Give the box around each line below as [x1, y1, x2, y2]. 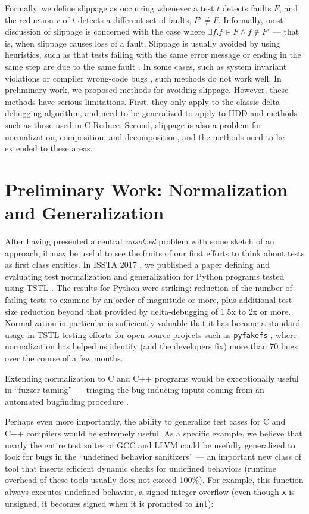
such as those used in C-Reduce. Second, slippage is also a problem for [5, 118, 262, 131]
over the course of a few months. [5, 352, 123, 364]
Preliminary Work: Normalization [5, 177, 288, 201]
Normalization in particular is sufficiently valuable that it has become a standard [5, 317, 301, 329]
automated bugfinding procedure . [5, 395, 129, 407]
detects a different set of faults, [78, 13, 192, 26]
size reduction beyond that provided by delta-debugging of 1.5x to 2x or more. [5, 305, 291, 317]
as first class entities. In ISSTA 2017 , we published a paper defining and [5, 258, 270, 271]
